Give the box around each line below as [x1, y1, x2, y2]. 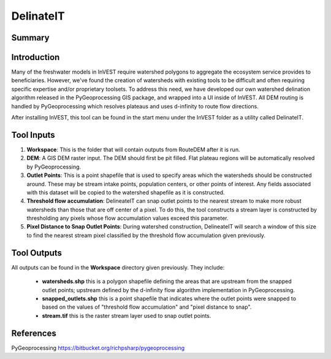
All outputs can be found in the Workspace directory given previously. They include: [11, 263, 225, 271]
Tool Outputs [11, 248, 63, 258]
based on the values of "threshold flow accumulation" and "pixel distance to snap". [42, 303, 252, 311]
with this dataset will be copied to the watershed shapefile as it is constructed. [26, 189, 225, 196]
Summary [11, 32, 50, 43]
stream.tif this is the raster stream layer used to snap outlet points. [42, 312, 211, 319]
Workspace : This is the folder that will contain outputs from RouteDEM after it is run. [26, 146, 240, 153]
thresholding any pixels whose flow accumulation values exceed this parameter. [26, 214, 229, 222]
